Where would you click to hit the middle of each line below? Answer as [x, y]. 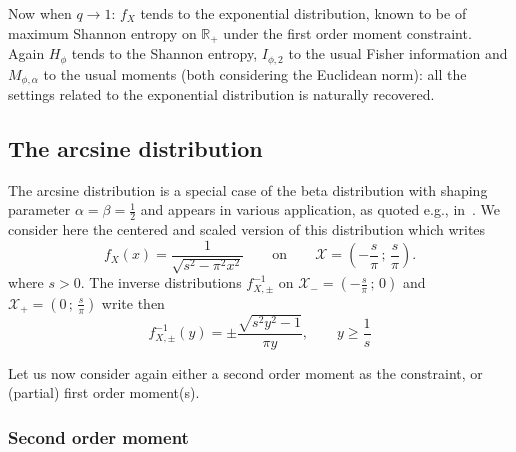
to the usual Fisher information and [398, 53]
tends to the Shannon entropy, [164, 53]
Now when [40, 13]
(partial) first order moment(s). [104, 392]
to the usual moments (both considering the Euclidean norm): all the [255, 73]
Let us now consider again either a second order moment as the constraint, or [245, 372]
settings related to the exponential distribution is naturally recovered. [221, 93]
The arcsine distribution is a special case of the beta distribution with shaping [248, 189]
